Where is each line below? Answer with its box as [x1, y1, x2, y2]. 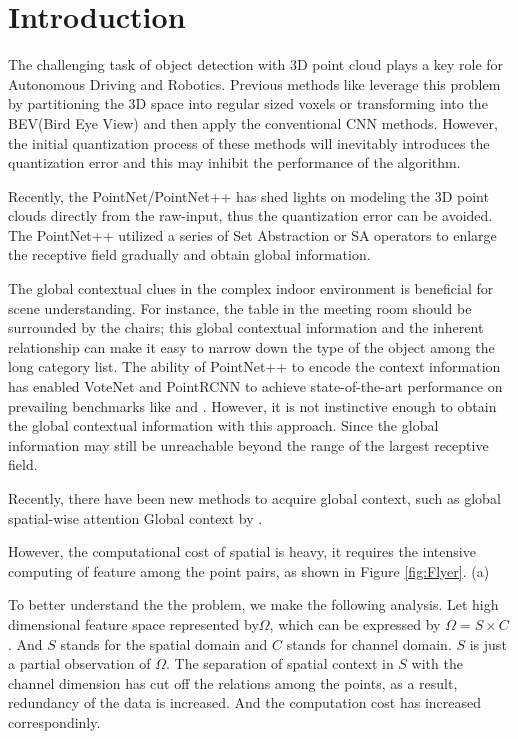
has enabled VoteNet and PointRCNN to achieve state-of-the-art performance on [8, 376, 503, 397]
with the [411, 653, 463, 674]
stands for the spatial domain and [60, 633, 268, 654]
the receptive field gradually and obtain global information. [8, 244, 371, 265]
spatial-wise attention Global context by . [8, 507, 263, 528]
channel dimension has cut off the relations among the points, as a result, [8, 672, 458, 693]
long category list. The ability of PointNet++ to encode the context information [8, 356, 501, 377]
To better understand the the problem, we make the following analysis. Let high [8, 594, 499, 615]
